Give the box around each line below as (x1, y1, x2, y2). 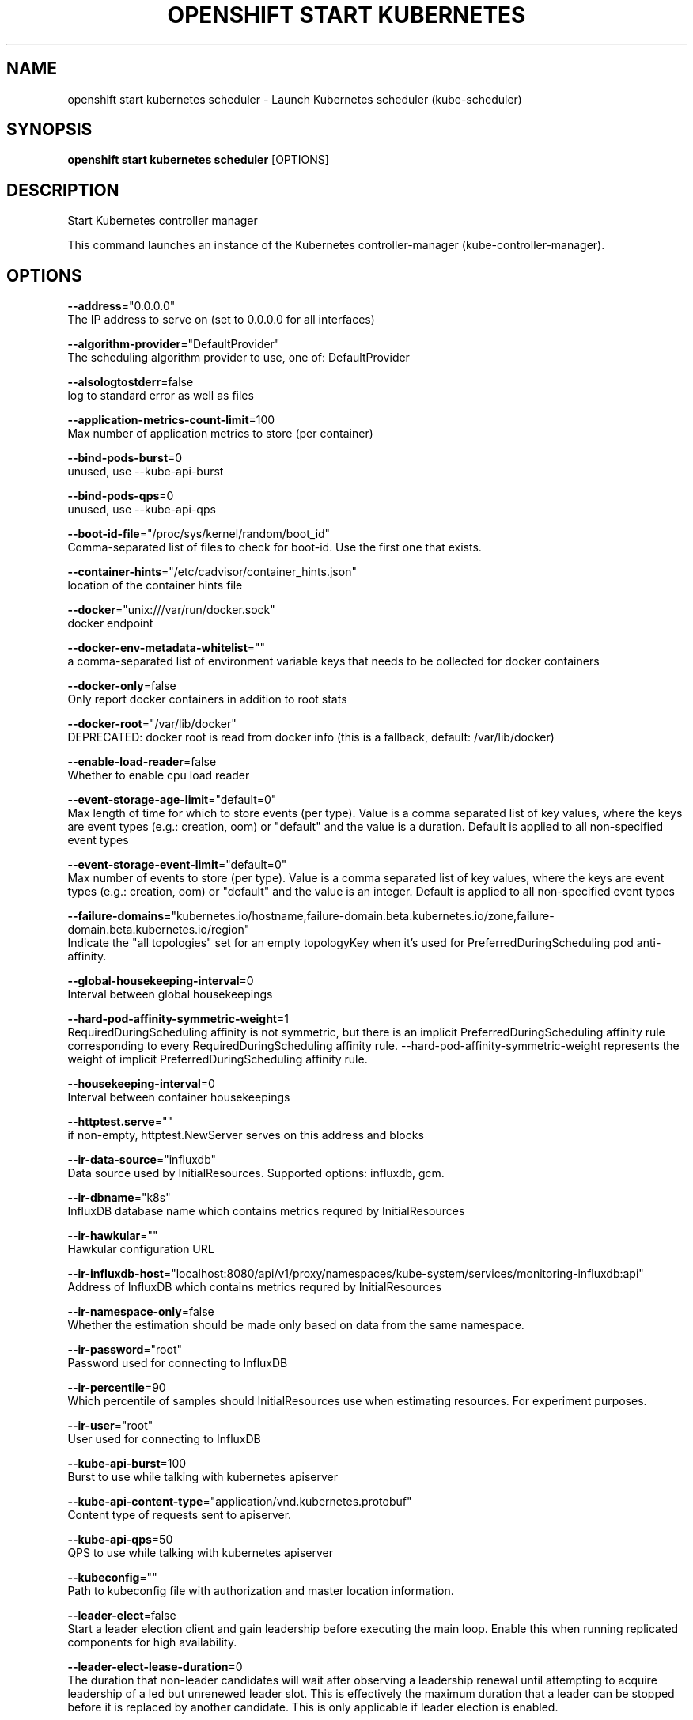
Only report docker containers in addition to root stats (67, 692, 347, 707)
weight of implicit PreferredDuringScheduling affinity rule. (67, 1052, 368, 1066)
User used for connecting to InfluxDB (67, 1432, 261, 1446)
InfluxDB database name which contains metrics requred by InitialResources (67, 1204, 465, 1218)
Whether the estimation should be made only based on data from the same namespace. (67, 1318, 524, 1332)
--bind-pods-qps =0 (67, 489, 174, 503)
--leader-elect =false (67, 1608, 176, 1623)
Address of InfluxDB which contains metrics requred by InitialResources (67, 1280, 442, 1294)
